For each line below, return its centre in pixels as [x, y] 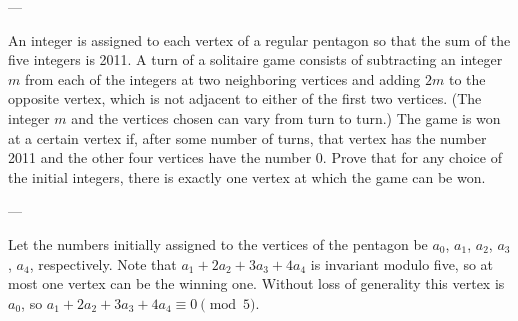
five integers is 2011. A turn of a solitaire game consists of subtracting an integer [255, 59]
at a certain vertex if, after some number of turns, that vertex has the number [247, 137]
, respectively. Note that [103, 263]
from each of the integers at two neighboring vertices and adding [222, 78]
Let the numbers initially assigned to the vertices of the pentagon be [218, 243]
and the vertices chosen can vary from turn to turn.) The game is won [286, 117]
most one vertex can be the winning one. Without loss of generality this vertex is [256, 283]
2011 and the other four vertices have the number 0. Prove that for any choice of [255, 157]
